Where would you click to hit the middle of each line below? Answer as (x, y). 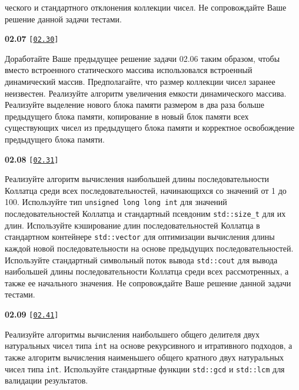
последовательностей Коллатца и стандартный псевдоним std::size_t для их (145, 214)
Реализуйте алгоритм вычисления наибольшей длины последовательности (137, 179)
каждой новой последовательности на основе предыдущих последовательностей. (149, 248)
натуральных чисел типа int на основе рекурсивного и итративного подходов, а (149, 346)
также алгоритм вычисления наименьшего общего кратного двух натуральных (144, 357)
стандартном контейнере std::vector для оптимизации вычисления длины (140, 237)
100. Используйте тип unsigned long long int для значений (116, 202)
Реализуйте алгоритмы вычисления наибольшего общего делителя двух (132, 334)
